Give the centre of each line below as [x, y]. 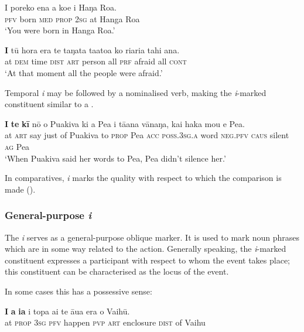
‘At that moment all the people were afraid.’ [84, 72]
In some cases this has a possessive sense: [78, 291]
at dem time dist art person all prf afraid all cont [96, 61]
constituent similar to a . [49, 104]
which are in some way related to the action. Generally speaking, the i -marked [146, 249]
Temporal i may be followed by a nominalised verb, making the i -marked [136, 92]
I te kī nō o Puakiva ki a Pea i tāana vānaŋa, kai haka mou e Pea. [125, 123]
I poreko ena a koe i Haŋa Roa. [61, 7]
